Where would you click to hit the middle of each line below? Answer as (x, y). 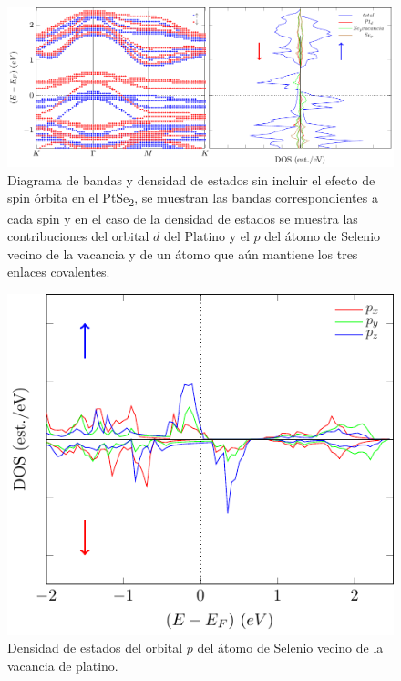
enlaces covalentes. (59, 272)
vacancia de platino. (63, 665)
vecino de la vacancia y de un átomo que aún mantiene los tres (183, 253)
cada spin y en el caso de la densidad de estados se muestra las (183, 218)
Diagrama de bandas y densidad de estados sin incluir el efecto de (191, 179)
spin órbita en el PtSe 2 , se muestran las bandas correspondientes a (193, 199)
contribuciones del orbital (78, 236)
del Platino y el (206, 236)
